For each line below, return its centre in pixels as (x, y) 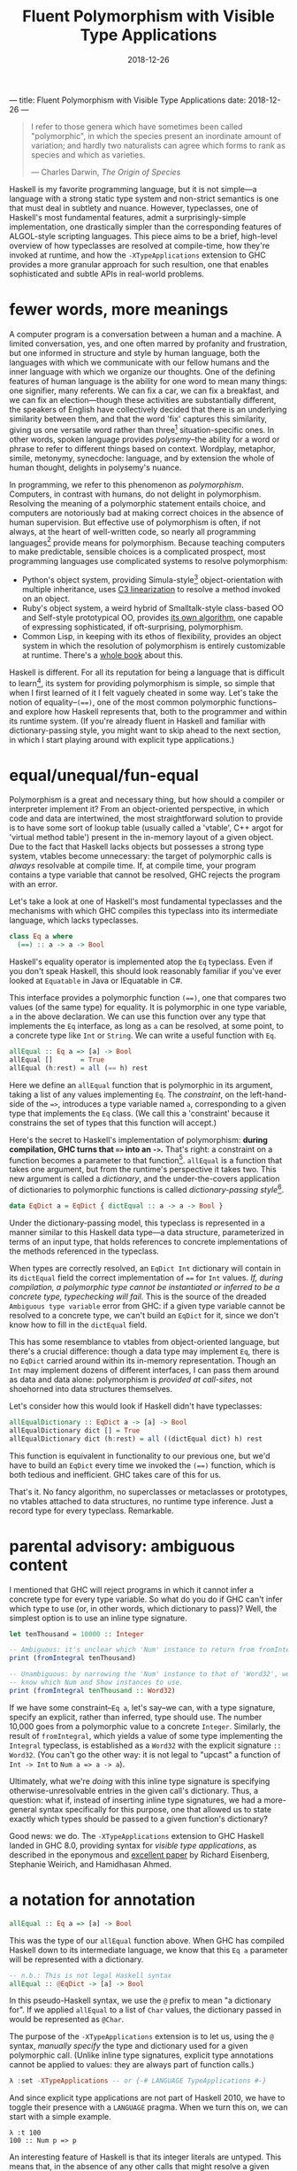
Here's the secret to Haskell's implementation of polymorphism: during (138, 1140)
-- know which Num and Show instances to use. (96, 1683)
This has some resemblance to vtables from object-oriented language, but (145, 1342)
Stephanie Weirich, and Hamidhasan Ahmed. (91, 1864)
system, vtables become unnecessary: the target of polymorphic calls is (141, 856)
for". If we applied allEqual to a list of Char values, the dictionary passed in (145, 2010)
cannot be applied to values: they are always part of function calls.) (132, 2065)
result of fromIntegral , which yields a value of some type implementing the (146, 1735)
